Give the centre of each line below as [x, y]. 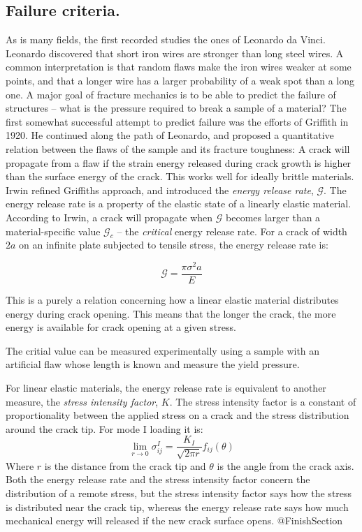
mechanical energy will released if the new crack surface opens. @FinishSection [174, 520]
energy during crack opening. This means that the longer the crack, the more [171, 313]
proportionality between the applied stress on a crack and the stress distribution [178, 415]
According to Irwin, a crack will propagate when [109, 217]
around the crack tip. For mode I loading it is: [104, 428]
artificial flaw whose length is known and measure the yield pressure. [153, 364]
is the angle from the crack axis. [285, 465]
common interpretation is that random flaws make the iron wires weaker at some [179, 67]
